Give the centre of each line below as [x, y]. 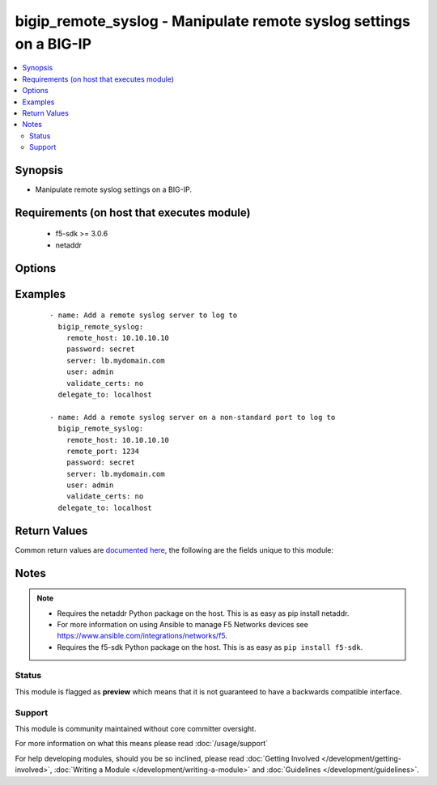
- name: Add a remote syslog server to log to [144, 315]
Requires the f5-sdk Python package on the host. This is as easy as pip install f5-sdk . [210, 647]
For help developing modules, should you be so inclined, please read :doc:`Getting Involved [167, 758]
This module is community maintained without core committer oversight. [136, 729]
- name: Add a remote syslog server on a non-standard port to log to [193, 417]
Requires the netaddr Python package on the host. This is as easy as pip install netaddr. [203, 613]
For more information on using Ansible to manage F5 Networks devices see [183, 624]
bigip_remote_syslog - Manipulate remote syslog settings [212, 21]
